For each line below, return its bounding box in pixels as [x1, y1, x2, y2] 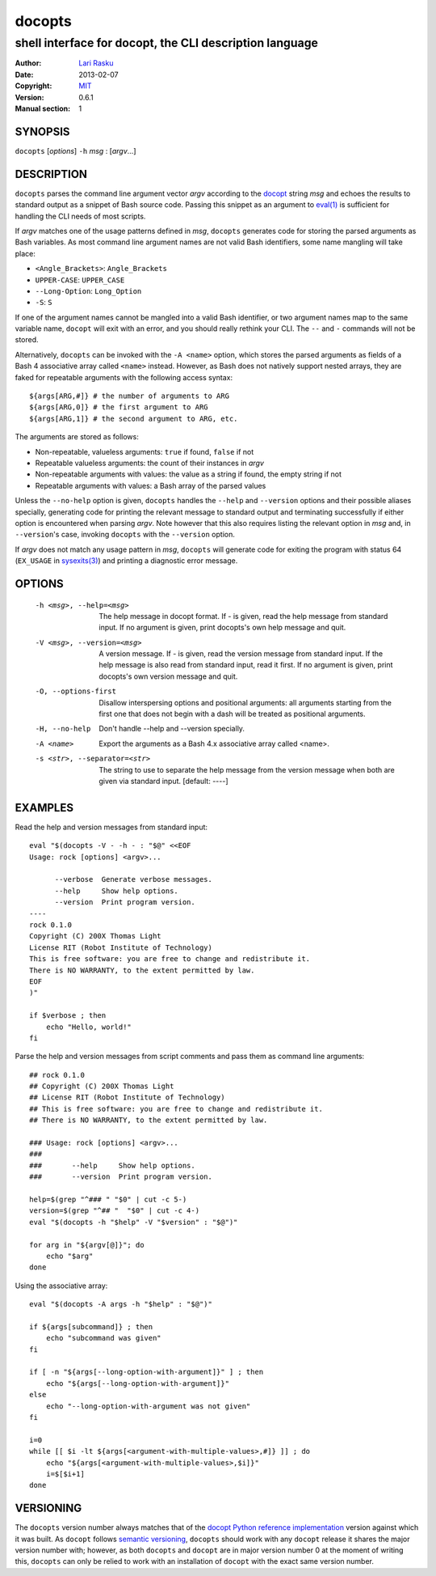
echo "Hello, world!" [45, 1022, 132, 1032]
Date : [15, 70, 34, 79]
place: [15, 248, 36, 258]
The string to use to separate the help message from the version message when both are [99, 765, 396, 774]
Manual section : [15, 104, 71, 113]
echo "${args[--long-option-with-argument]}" [45, 1379, 230, 1387]
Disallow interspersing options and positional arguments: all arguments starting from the [99, 697, 392, 707]
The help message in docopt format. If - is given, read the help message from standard [99, 611, 388, 621]
